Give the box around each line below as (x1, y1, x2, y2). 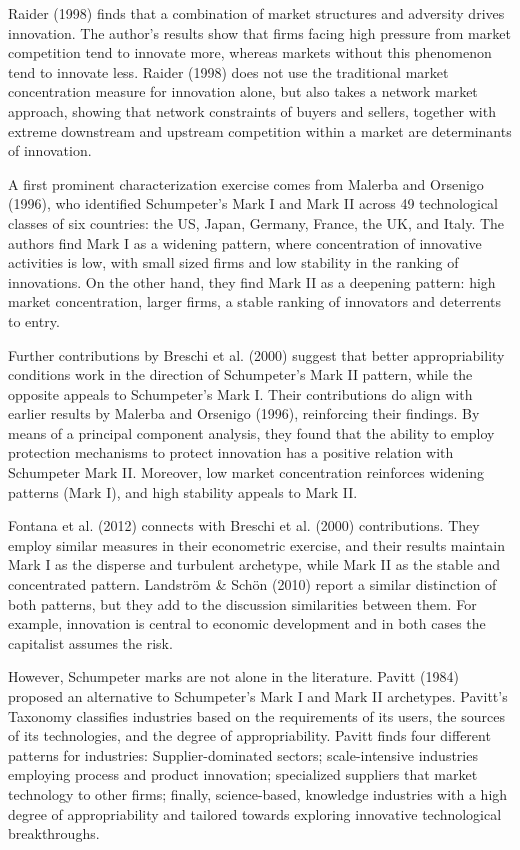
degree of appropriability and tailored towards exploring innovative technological (8, 803, 502, 824)
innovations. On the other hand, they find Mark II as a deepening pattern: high (8, 271, 496, 292)
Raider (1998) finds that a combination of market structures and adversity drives (8, 3, 505, 23)
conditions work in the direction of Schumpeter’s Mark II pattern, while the (8, 364, 473, 385)
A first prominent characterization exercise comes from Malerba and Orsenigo (8, 173, 484, 194)
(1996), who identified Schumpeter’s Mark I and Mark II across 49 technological (8, 193, 498, 214)
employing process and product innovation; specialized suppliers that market (8, 764, 478, 785)
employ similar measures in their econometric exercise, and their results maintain (8, 534, 505, 555)
